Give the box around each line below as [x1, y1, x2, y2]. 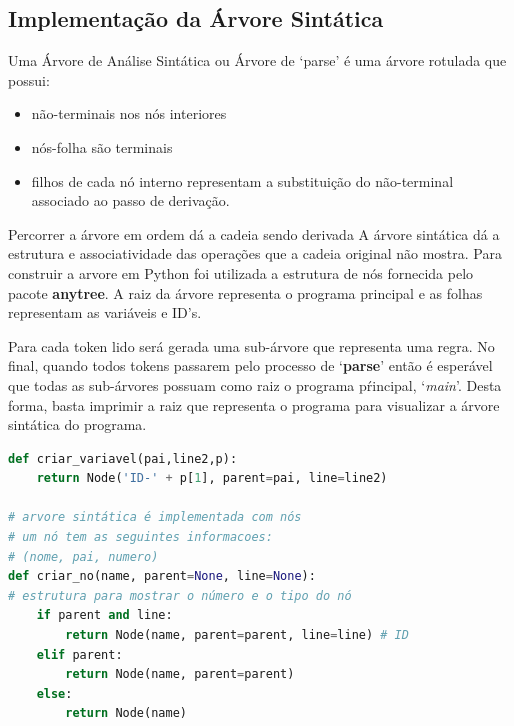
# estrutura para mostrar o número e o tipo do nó [8, 588, 352, 603]
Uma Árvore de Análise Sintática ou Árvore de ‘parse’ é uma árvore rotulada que [8, 50, 507, 71]
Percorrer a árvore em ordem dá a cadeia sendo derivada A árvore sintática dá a [8, 223, 500, 244]
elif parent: [36, 647, 123, 662]
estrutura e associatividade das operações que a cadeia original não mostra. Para [8, 243, 502, 264]
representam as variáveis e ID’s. [8, 302, 202, 323]
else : [36, 686, 73, 701]
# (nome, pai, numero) [8, 549, 159, 564]
